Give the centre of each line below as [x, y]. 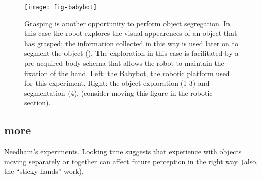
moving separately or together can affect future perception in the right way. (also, [131, 161]
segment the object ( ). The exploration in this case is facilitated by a [132, 53]
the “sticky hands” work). [44, 171]
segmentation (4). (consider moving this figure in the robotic [119, 93]
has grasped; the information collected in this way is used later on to [131, 43]
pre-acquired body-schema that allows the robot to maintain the [124, 63]
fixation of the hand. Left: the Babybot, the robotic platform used [127, 73]
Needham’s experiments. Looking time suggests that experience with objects [123, 151]
